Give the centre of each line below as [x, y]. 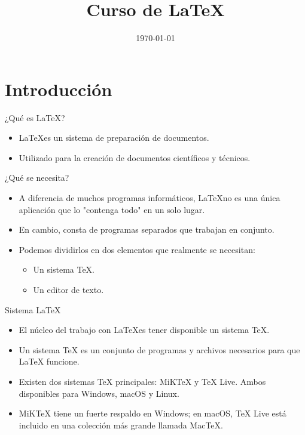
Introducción [59, 89]
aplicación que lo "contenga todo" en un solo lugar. [112, 209]
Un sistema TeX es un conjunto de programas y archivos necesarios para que [159, 349]
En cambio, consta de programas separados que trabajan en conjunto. [147, 229]
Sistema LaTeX [33, 309]
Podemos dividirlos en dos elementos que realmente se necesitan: [137, 249]
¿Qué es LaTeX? [35, 117]
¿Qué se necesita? [37, 178]
